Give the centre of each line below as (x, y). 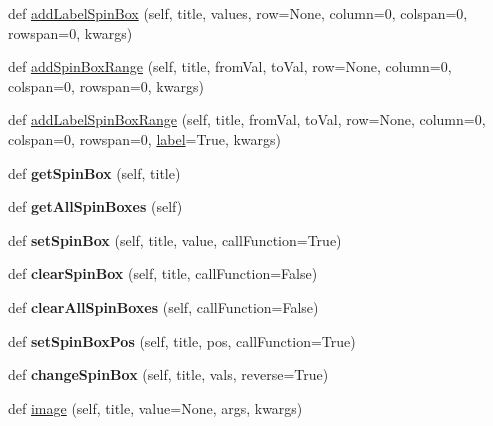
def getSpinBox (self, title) (94, 172)
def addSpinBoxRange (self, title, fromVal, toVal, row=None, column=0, (230, 66)
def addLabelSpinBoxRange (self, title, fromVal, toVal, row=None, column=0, (247, 119)
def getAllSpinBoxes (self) (95, 206)
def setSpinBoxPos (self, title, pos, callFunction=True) (182, 340)
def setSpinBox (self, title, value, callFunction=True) (175, 239)
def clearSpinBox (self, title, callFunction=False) (163, 273)
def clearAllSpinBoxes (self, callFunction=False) (163, 306)
